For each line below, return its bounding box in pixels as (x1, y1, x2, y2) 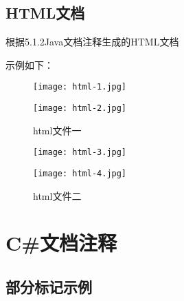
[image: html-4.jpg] (33, 168, 127, 178)
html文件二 (33, 188, 82, 203)
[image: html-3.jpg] (33, 147, 127, 158)
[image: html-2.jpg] (33, 103, 127, 114)
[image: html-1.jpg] (33, 82, 127, 92)
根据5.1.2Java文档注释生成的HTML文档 (5, 34, 179, 49)
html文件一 (33, 123, 82, 137)
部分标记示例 (5, 276, 92, 297)
